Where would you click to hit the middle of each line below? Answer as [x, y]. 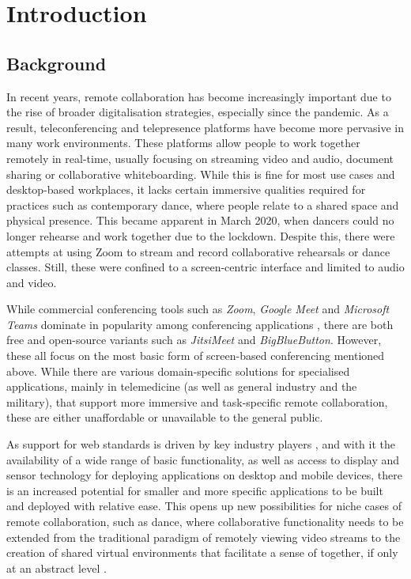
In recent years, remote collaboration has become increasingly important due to [199, 96]
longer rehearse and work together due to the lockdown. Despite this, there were [201, 235]
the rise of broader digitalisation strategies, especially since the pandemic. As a [198, 112]
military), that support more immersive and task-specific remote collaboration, [197, 401]
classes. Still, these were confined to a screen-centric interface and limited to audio [205, 267]
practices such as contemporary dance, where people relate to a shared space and [203, 204]
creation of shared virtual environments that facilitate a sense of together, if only [202, 553]
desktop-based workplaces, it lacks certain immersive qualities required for [186, 189]
